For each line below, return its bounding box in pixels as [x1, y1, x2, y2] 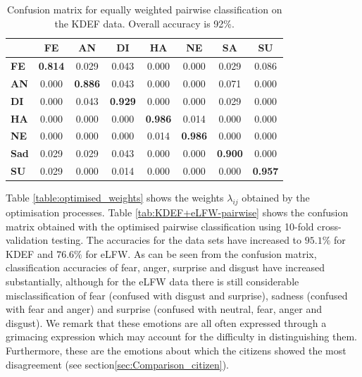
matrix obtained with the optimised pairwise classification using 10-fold [6, 218, 314, 233]
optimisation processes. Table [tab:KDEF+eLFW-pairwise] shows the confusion [6, 204, 349, 219]
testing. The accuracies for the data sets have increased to [51, 233, 302, 247]
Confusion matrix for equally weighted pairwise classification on [6, 2, 282, 16]
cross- [317, 218, 342, 233]
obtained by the [242, 190, 310, 205]
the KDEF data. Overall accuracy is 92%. [54, 16, 235, 30]
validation [6, 233, 49, 247]
